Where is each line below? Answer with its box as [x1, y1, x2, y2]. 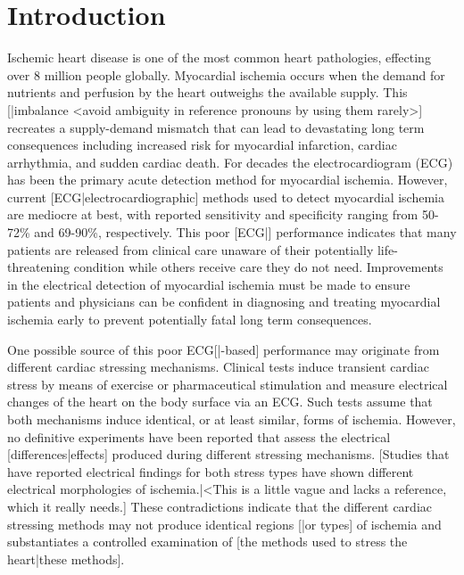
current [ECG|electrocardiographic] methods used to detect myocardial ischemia [7, 187, 444, 206]
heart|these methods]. [7, 549, 125, 568]
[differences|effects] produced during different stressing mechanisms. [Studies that [7, 445, 450, 464]
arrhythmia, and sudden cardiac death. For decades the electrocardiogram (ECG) [7, 152, 453, 171]
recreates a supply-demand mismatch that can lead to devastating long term [7, 118, 425, 136]
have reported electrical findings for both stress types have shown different [7, 462, 414, 481]
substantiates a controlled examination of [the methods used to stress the [7, 532, 408, 551]
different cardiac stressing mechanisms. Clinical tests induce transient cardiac [7, 357, 429, 376]
